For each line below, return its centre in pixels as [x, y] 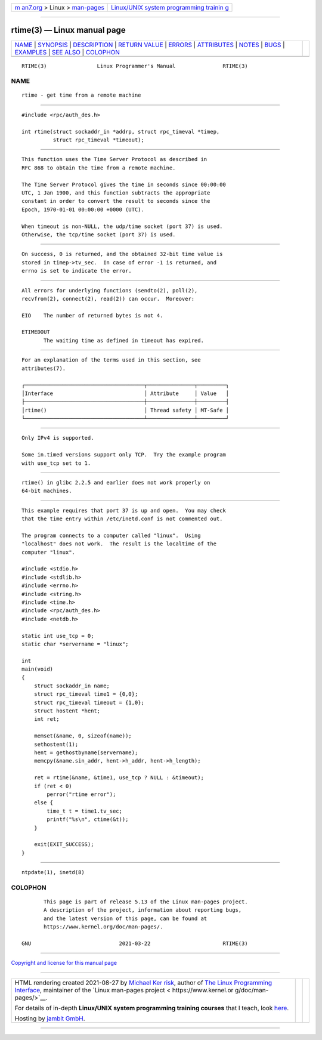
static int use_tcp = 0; [58, 636]
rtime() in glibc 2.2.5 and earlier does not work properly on [116, 482]
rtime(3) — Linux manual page [68, 30]
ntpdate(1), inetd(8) [53, 872]
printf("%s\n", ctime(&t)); [88, 820]
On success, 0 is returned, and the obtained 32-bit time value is [122, 254]
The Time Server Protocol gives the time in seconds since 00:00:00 [124, 184]
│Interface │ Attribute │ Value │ [126, 393]
